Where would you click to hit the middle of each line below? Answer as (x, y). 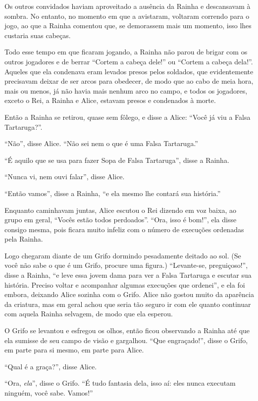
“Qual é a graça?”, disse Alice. (51, 366)
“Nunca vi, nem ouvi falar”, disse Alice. (65, 176)
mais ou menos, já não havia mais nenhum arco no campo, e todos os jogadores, (126, 90)
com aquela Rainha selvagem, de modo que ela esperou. (89, 314)
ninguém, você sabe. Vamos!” (49, 393)
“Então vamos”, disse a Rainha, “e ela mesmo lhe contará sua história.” (113, 193)
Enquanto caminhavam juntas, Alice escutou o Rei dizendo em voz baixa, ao (120, 210)
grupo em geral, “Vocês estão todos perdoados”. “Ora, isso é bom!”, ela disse (121, 220)
